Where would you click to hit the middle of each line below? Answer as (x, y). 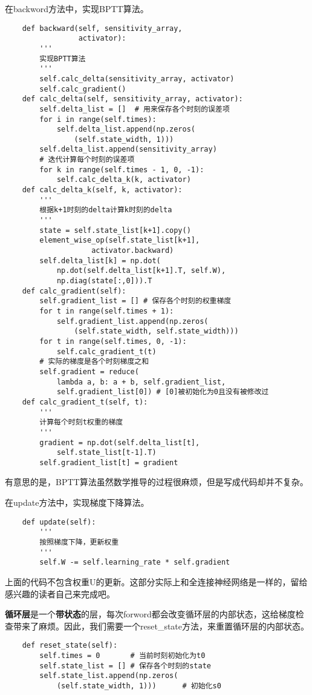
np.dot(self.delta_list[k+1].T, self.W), (141, 271)
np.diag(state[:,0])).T (104, 281)
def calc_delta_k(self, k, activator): (102, 190)
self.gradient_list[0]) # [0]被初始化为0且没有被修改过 (163, 392)
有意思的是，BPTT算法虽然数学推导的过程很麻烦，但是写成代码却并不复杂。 (157, 482)
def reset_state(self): (70, 646)
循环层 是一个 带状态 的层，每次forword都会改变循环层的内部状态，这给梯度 (150, 614)
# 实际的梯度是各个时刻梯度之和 (94, 362)
